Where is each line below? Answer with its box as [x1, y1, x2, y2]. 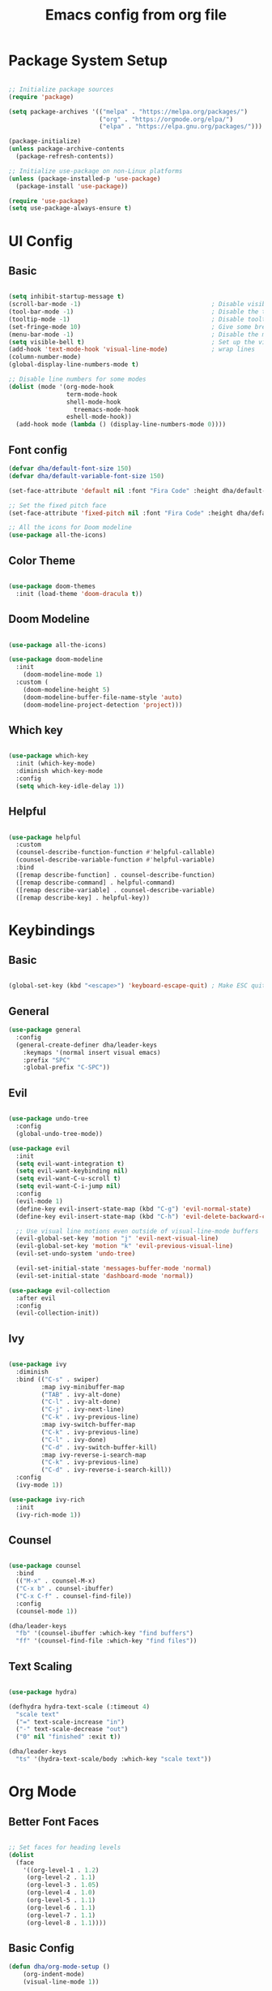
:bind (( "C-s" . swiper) [15, 1375, 100, 1384]
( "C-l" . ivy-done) [40, 1436, 107, 1444]
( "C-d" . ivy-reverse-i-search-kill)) [40, 1466, 172, 1475]
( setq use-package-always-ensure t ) [8, 205, 132, 213]
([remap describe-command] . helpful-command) [15, 879, 176, 887]
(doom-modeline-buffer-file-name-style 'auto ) [23, 693, 183, 702]
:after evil [15, 1294, 57, 1302]
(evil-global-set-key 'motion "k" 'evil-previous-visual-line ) [15, 1242, 233, 1250]
